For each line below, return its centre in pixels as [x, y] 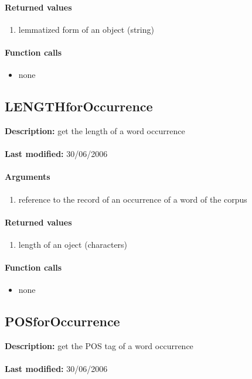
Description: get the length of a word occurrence [95, 130]
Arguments [28, 177]
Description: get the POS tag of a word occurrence [99, 346]
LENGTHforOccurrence [79, 106]
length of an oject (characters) [73, 244]
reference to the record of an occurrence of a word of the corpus [133, 199]
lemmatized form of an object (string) [86, 29]
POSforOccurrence [62, 321]
